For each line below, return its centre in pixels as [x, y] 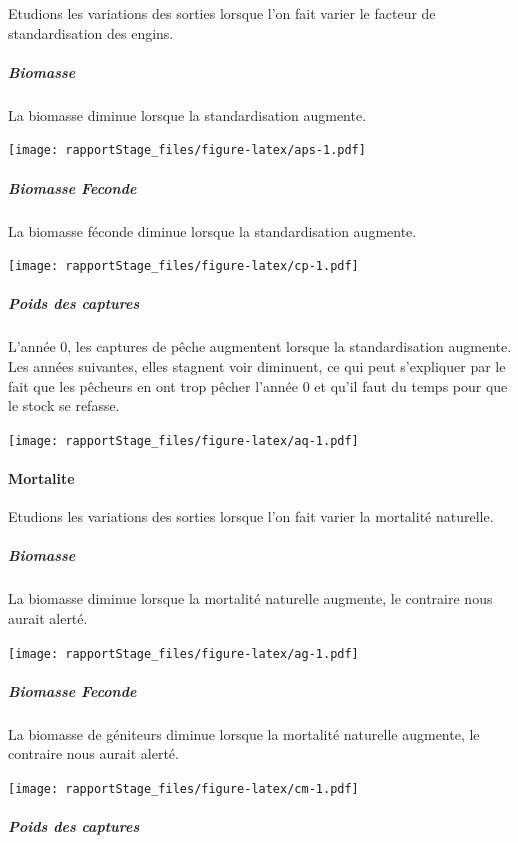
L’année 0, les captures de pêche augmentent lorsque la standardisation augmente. [260, 346]
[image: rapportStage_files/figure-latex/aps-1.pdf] [187, 150]
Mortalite [41, 478]
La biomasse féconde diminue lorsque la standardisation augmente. [212, 230]
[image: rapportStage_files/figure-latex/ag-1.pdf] [183, 653]
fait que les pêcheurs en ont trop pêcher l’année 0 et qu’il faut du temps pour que [258, 385]
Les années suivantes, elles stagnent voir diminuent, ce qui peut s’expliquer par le [257, 365]
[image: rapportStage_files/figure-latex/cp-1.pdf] [183, 266]
